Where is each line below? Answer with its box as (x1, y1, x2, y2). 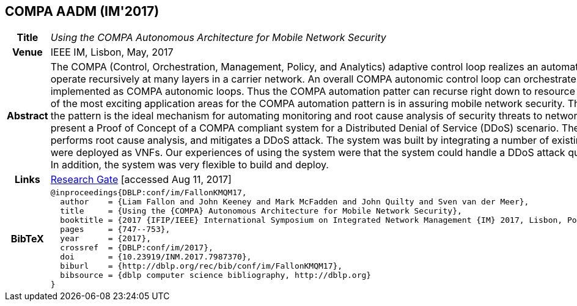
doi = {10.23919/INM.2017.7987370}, (60, 252, 252, 262)
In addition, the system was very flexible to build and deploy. (50, 159, 329, 171)
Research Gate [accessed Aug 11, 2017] (50, 173, 232, 186)
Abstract (7, 110, 48, 122)
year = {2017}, (60, 234, 152, 244)
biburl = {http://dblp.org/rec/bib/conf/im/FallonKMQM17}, (60, 261, 343, 271)
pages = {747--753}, (60, 225, 171, 234)
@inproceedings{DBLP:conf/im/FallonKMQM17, (50, 188, 247, 198)
